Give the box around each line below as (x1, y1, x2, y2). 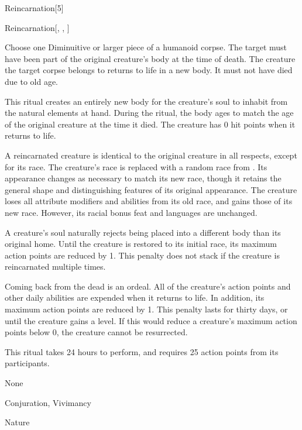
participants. (5, 357, 50, 369)
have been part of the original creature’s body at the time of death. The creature (5, 52, 296, 64)
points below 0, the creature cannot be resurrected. (5, 326, 188, 338)
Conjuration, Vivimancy (5, 396, 91, 408)
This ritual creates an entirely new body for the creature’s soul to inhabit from (5, 95, 288, 107)
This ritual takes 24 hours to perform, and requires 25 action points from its (5, 345, 279, 357)
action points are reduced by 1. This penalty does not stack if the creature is (5, 249, 280, 261)
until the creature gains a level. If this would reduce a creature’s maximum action (5, 314, 297, 326)
